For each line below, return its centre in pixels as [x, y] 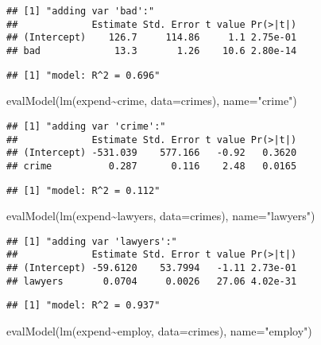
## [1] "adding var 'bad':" [81, 11]
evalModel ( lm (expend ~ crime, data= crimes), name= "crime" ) [152, 101]
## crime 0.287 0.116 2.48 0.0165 [152, 166]
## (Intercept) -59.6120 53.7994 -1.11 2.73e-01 [152, 268]
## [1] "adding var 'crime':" [86, 126]
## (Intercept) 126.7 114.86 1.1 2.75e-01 [152, 38]
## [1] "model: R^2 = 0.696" [83, 75]
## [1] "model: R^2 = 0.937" [83, 306]
